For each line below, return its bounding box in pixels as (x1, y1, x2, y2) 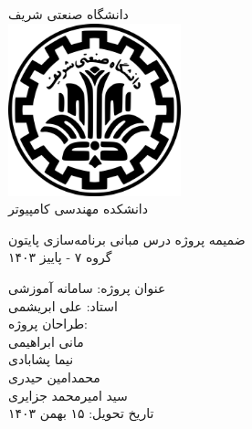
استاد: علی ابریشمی (8, 296, 118, 315)
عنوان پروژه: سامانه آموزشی (8, 277, 166, 297)
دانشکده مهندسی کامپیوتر (8, 199, 148, 218)
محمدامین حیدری (8, 367, 100, 386)
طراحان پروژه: (8, 314, 89, 333)
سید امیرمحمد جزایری (8, 385, 128, 404)
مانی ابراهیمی (8, 331, 84, 351)
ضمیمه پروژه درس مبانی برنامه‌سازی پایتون (8, 229, 246, 248)
